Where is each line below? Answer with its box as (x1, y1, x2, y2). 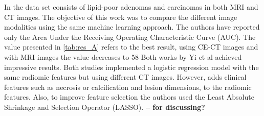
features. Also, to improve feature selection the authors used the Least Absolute (4, 91, 254, 102)
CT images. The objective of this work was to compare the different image (4, 11, 237, 22)
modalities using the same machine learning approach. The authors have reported (4, 21, 260, 32)
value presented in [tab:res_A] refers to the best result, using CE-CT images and (4, 41, 258, 52)
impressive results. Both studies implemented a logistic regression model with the (4, 61, 259, 72)
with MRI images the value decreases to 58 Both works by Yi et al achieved (4, 51, 242, 62)
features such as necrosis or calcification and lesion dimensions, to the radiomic (4, 81, 252, 92)
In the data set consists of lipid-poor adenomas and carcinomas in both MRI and (4, 2, 258, 12)
